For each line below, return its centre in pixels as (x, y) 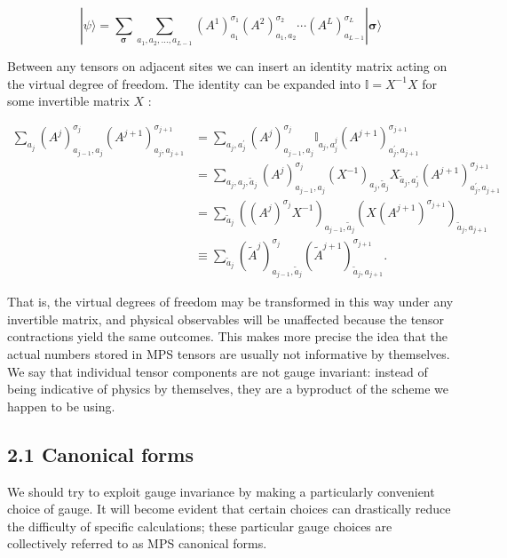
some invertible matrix (68, 101)
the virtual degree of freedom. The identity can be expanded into (184, 83)
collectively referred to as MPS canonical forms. (137, 543)
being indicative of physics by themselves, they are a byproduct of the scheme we (228, 389)
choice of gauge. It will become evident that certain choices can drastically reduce (229, 509)
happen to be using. (61, 406)
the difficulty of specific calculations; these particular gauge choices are (200, 526)
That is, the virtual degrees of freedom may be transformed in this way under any (230, 302)
